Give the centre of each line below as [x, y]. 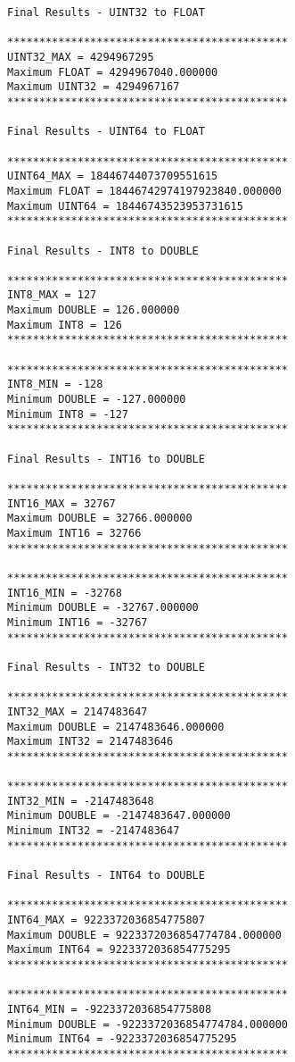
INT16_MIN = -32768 [65, 593]
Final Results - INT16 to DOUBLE [106, 459]
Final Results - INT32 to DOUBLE [106, 667]
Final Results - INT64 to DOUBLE [106, 876]
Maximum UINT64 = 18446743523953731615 [125, 206]
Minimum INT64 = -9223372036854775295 [122, 1039]
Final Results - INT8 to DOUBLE [103, 251]
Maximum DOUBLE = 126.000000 [94, 310]
